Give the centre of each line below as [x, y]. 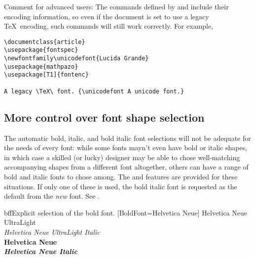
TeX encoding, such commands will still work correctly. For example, [109, 26]
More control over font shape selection [104, 117]
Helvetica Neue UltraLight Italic [52, 232]
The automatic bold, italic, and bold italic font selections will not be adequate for [127, 138]
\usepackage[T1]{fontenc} [46, 75]
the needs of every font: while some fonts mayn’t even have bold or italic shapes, [126, 148]
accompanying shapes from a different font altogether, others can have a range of [126, 167]
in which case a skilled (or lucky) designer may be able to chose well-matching [122, 157]
